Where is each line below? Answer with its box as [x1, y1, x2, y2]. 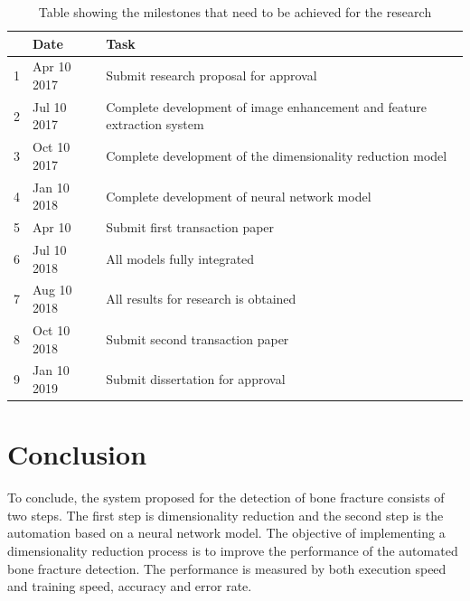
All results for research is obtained [106, 289, 296, 308]
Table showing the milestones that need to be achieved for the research [38, 3, 432, 21]
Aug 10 [33, 280, 72, 299]
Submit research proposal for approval [106, 66, 317, 85]
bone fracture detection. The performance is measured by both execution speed [7, 559, 446, 578]
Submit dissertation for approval [106, 370, 286, 389]
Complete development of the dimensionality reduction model [106, 146, 447, 165]
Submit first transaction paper [106, 218, 275, 237]
